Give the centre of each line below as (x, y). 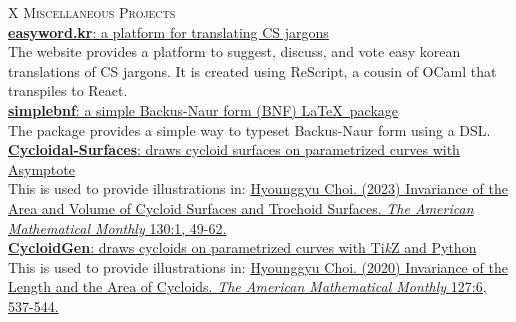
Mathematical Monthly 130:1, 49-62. (117, 227)
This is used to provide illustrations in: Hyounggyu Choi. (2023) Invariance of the (258, 188)
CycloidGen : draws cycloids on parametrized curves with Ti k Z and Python (242, 247)
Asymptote (41, 168)
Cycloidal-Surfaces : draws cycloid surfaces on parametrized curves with (234, 149)
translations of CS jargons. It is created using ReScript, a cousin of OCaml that (252, 70)
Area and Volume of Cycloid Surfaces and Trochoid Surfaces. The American (241, 207)
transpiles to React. (68, 90)
